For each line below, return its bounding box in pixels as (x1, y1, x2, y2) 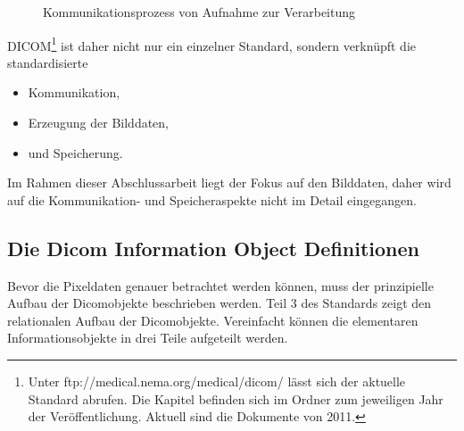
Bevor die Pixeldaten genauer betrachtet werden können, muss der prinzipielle (7, 276, 434, 294)
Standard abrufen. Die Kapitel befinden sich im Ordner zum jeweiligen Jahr (28, 389, 443, 408)
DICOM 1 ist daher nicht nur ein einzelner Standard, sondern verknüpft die (7, 33, 416, 54)
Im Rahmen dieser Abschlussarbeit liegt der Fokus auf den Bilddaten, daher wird (7, 173, 452, 192)
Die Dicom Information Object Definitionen (7, 234, 419, 261)
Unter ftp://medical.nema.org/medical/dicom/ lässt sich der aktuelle (28, 371, 406, 390)
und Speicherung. (28, 143, 123, 162)
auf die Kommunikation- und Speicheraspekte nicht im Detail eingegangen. (7, 190, 417, 209)
